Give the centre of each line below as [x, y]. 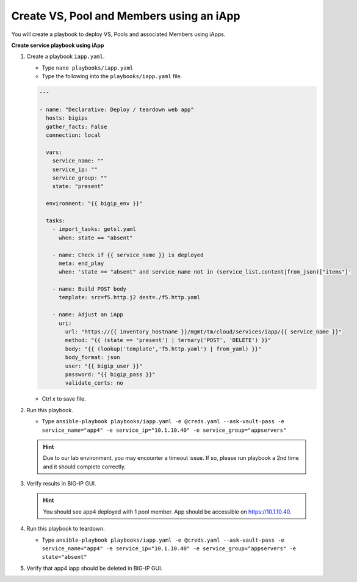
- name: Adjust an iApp [88, 315]
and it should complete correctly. [85, 467]
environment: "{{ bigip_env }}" [94, 204]
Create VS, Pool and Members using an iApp [126, 16]
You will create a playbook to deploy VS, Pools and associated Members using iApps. [118, 34]
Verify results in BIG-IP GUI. [61, 484]
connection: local [73, 135]
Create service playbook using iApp [58, 45]
